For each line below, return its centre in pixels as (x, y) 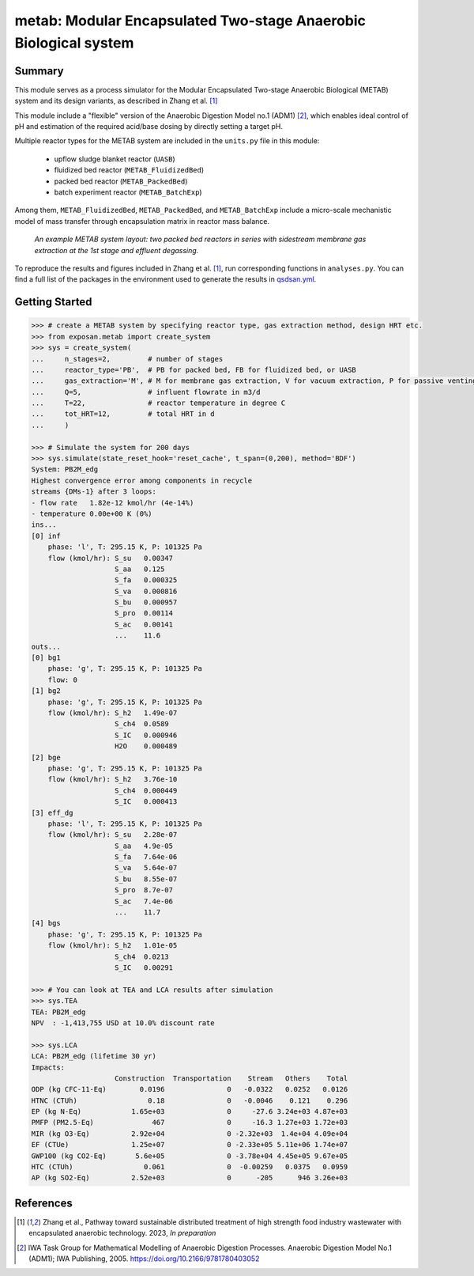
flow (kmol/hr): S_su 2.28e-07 (113, 835)
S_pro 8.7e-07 (144, 890)
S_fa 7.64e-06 (146, 857)
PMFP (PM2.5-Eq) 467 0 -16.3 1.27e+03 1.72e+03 (190, 1123)
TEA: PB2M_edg (58, 1012)
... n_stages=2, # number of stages (127, 359)
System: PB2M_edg (65, 470)
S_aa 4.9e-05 (144, 846)
